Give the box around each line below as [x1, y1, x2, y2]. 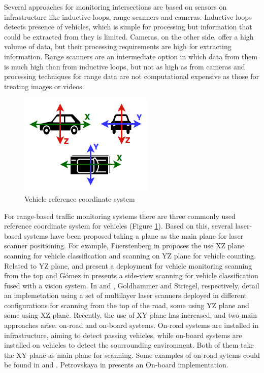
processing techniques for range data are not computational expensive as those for [4, 71, 259, 82]
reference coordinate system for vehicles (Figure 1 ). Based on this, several [4, 220, 233, 231]
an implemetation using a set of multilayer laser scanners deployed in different [4, 290, 247, 301]
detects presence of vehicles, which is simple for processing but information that [4, 21, 252, 32]
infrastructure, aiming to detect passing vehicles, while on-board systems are [4, 329, 242, 340]
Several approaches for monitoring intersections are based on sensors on [4, 2, 227, 12]
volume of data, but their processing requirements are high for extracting [4, 41, 232, 52]
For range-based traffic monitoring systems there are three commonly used [4, 210, 236, 221]
